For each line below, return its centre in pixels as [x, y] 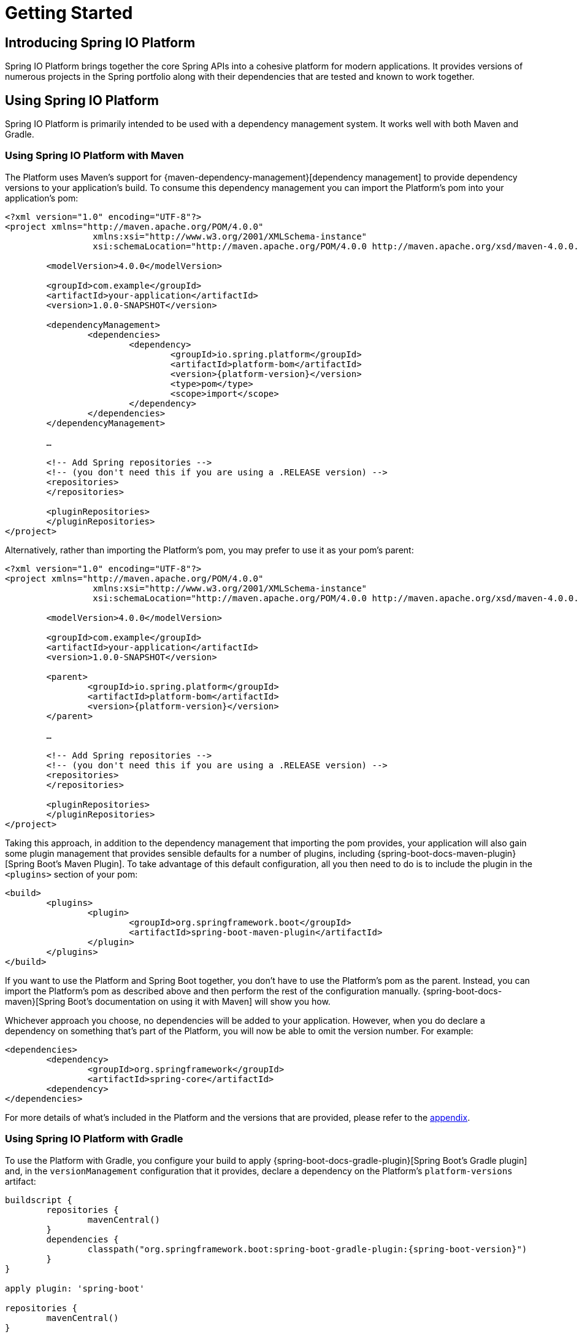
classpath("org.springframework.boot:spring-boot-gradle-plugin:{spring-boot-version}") [307, 1249]
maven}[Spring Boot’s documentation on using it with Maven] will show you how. [168, 1001]
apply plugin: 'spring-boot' [75, 1288]
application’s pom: [42, 198]
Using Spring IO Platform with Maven [94, 156]
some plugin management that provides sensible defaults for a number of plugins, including [190, 853]
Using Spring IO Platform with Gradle [94, 1139]
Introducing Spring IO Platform [100, 42]
